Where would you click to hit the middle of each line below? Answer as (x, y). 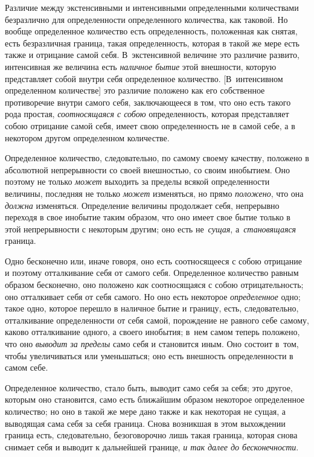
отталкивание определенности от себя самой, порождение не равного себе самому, (157, 320)
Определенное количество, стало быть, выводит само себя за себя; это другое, (149, 387)
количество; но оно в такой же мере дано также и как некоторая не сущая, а (146, 411)
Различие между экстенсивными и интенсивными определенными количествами (152, 7)
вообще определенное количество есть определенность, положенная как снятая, (151, 31)
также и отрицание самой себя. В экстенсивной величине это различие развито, (152, 55)
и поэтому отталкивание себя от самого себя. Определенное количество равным (152, 273)
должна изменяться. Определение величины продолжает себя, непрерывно (142, 205)
